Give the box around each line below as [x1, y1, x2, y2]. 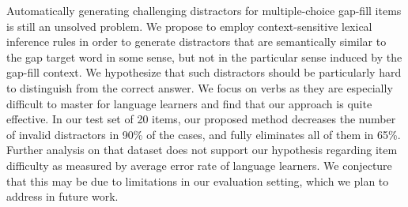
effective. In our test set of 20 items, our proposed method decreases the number [6, 111, 396, 127]
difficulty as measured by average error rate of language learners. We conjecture [6, 156, 392, 173]
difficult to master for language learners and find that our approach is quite [6, 95, 372, 111]
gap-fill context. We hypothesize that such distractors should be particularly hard [6, 64, 402, 81]
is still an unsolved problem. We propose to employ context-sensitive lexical [6, 17, 372, 34]
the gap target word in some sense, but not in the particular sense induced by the [6, 48, 402, 65]
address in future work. [6, 188, 119, 205]
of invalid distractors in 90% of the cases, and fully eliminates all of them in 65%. [6, 126, 401, 142]
